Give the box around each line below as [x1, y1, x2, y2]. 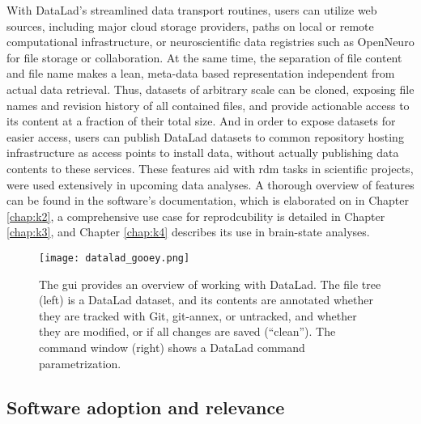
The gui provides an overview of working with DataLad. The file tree [39, 275, 381, 292]
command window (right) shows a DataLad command [39, 338, 305, 355]
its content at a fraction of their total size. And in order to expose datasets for [6, 112, 396, 129]
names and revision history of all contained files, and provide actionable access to [6, 96, 410, 113]
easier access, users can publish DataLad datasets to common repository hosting [6, 128, 404, 145]
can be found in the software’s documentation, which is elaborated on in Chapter [6, 192, 409, 209]
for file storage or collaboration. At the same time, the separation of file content [6, 49, 402, 66]
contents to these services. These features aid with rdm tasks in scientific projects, [6, 159, 414, 176]
